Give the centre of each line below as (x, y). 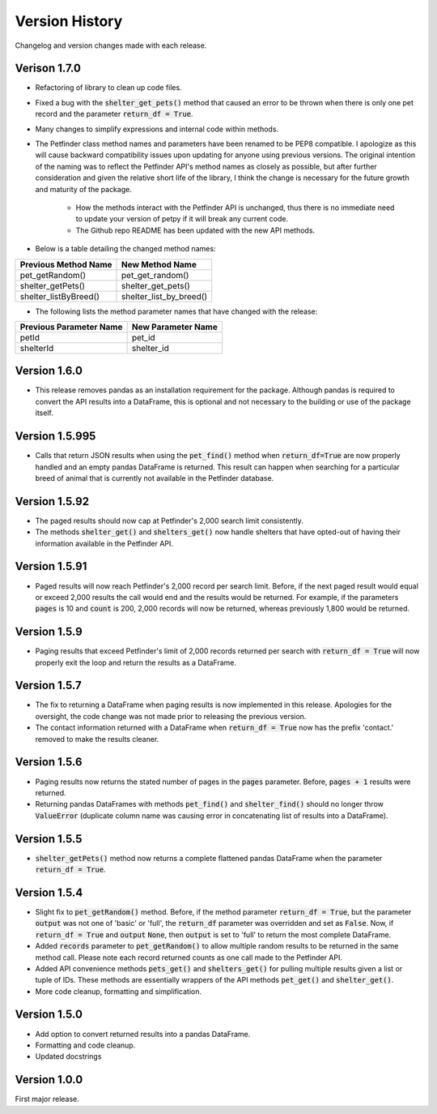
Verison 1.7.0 (48, 69)
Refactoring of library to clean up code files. (108, 88)
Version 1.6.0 (49, 371)
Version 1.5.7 (49, 686)
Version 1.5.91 (51, 566)
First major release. (47, 1099)
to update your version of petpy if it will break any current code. (182, 219)
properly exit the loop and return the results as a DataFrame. (136, 662)
